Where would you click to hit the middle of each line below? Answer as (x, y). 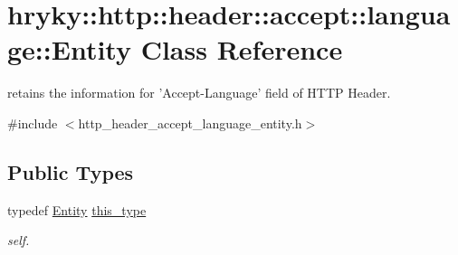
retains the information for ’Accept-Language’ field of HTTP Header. (199, 93)
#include (33, 123)
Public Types (71, 171)
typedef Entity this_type (77, 209)
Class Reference (242, 49)
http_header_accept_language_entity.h (190, 123)
